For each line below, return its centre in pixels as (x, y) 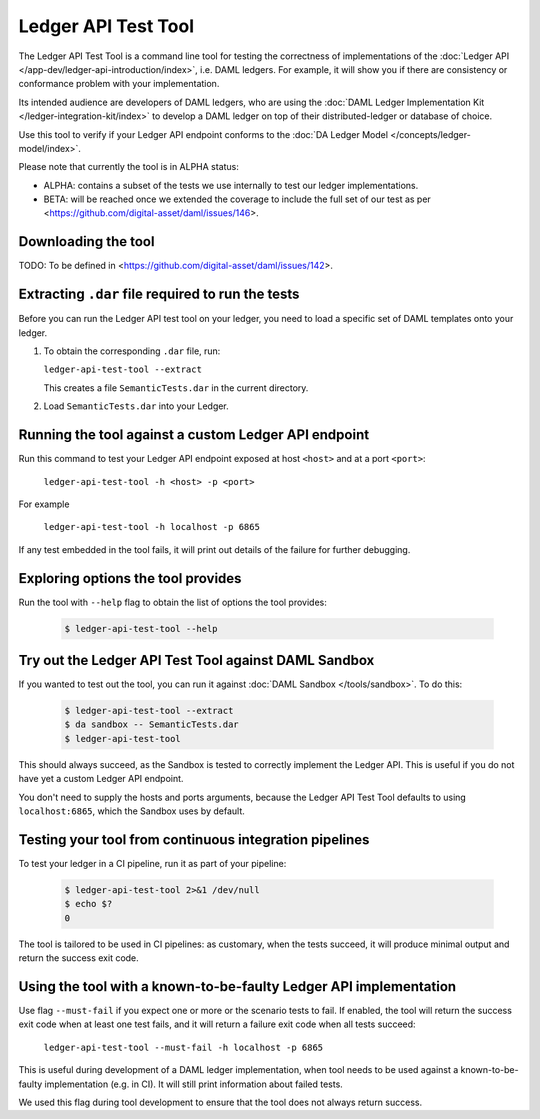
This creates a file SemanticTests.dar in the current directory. (176, 387)
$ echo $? (88, 904)
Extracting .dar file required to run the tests (159, 294)
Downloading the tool (86, 241)
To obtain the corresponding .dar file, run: (132, 351)
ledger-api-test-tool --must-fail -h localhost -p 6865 (183, 1047)
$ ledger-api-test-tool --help (141, 628)
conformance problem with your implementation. (119, 84)
